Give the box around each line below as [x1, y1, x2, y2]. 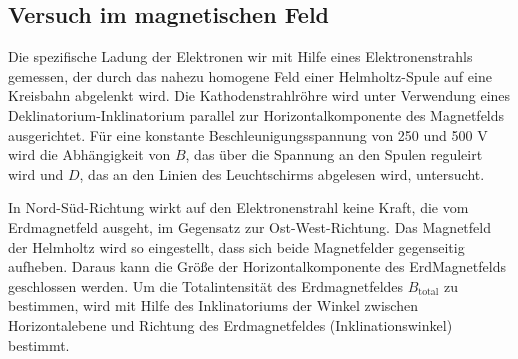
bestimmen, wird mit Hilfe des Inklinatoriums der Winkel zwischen [8, 295, 418, 316]
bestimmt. [8, 334, 70, 355]
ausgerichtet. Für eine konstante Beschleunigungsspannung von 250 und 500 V [8, 124, 488, 145]
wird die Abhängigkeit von [8, 144, 171, 165]
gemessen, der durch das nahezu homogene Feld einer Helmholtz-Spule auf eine [8, 65, 492, 86]
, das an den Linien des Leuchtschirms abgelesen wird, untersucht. [79, 163, 485, 184]
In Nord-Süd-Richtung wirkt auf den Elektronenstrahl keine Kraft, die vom [8, 197, 469, 218]
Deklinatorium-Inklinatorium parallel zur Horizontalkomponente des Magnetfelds [8, 104, 505, 125]
